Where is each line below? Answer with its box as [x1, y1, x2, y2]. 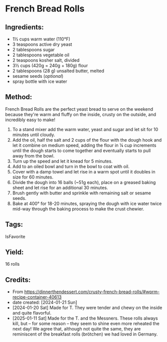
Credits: [5, 275, 31, 284]
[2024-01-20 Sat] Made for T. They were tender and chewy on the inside [12, 305, 163, 311]
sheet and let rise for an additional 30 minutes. [12, 184, 108, 190]
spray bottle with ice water [12, 78, 67, 84]
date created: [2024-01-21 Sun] [12, 300, 77, 306]
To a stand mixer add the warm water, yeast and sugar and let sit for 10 [12, 126, 159, 132]
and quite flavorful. [12, 310, 51, 316]
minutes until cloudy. [12, 132, 55, 138]
